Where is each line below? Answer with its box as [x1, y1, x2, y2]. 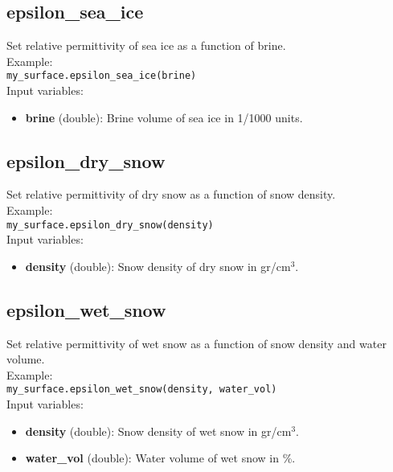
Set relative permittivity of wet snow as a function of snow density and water [6, 335, 387, 351]
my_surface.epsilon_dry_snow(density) [6, 219, 214, 231]
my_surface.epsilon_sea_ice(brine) [6, 70, 197, 82]
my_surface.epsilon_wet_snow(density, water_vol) [6, 384, 277, 396]
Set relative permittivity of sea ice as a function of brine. [6, 37, 286, 54]
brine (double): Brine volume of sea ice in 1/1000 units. [25, 109, 303, 125]
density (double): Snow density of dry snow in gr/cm [25, 257, 291, 274]
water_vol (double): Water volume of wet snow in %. [25, 449, 296, 466]
